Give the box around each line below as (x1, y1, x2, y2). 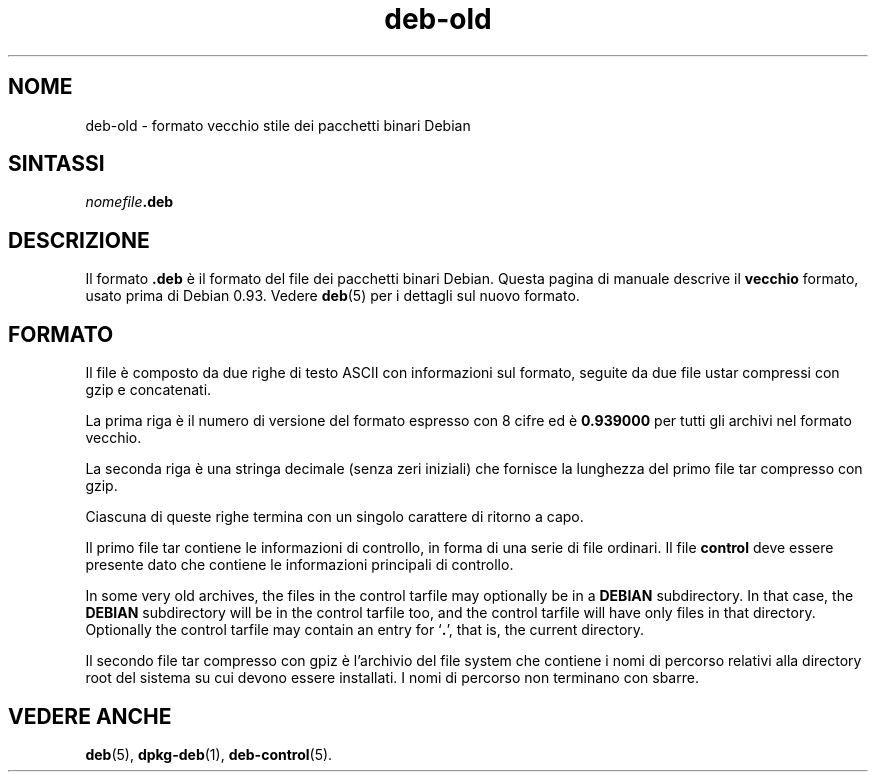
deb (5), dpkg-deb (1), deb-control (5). (85, 745, 333, 763)
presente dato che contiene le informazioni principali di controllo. (85, 556, 514, 574)
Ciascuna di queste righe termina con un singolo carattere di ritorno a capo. (85, 508, 584, 526)
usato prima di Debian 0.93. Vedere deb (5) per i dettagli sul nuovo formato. (85, 287, 580, 305)
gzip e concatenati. (85, 381, 212, 399)
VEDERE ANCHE (8, 703, 172, 729)
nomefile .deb (85, 193, 174, 211)
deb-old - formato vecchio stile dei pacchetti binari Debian (85, 116, 471, 134)
